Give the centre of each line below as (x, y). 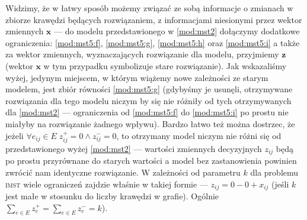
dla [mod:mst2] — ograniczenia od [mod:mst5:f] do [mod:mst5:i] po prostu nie (147, 112)
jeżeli (15, 135)
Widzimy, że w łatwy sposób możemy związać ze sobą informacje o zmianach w (149, 8)
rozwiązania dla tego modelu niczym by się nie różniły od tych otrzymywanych (148, 100)
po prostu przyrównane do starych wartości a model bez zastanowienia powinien (151, 161)
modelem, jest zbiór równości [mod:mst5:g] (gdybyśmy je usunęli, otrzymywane (149, 89)
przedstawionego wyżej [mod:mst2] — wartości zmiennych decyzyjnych (134, 148)
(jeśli (280, 184)
